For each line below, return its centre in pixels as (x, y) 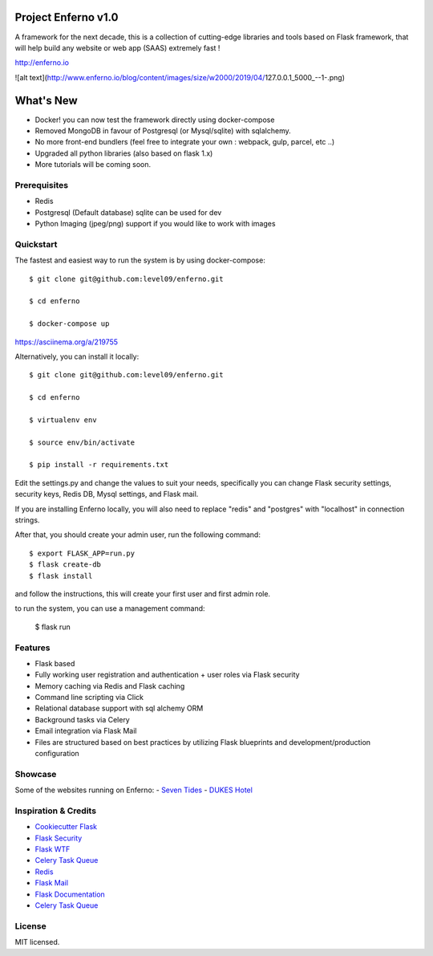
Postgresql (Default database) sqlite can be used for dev (128, 212)
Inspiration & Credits (55, 811)
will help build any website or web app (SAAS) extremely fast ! (117, 47)
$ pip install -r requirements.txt (99, 465)
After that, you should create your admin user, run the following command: (138, 535)
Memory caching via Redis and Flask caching (110, 685)
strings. (27, 520)
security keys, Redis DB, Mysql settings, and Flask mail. (107, 494)
